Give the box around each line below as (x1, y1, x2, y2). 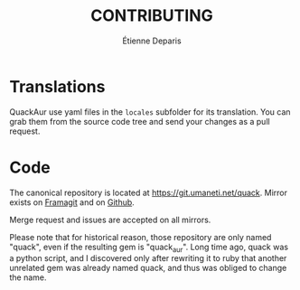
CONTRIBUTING (89, 5, 214, 26)
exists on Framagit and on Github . (9, 196, 136, 208)
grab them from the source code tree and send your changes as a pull (9, 116, 270, 126)
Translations (9, 76, 106, 97)
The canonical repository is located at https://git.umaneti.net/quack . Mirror (9, 187, 287, 198)
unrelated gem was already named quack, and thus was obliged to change (9, 263, 287, 274)
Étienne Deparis (121, 35, 183, 46)
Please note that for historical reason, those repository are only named (9, 231, 272, 242)
